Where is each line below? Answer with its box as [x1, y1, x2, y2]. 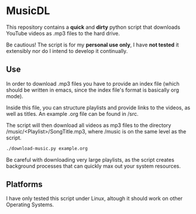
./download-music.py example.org [6, 145, 88, 151]
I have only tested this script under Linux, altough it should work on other [6, 195, 183, 202]
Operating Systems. [6, 201, 54, 208]
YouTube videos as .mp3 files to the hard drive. [6, 29, 120, 36]
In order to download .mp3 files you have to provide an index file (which [6, 80, 180, 87]
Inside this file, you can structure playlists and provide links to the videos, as [6, 104, 191, 111]
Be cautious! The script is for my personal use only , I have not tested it [6, 41, 179, 48]
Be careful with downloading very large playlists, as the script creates [6, 156, 175, 163]
